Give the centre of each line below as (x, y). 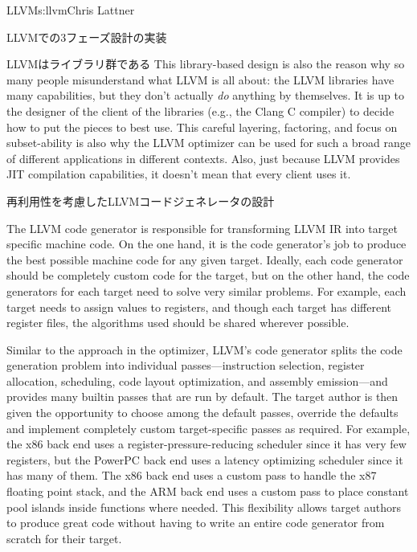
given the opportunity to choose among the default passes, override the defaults (202, 413)
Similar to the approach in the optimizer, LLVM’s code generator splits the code (204, 349)
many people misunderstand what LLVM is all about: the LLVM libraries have (200, 79)
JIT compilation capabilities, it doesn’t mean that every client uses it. (179, 174)
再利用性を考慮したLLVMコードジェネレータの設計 (141, 200)
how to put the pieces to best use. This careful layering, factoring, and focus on (202, 127)
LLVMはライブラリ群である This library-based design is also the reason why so (206, 64)
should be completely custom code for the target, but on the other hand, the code (208, 275)
